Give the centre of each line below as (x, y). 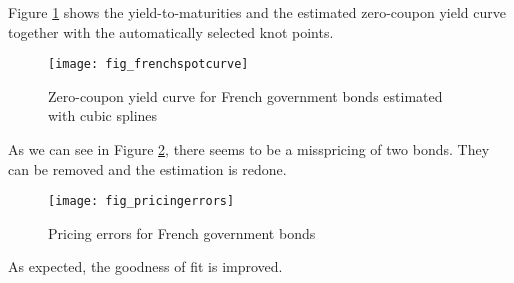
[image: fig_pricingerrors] (141, 201)
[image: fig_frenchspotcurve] (148, 64)
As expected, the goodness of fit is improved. (145, 266)
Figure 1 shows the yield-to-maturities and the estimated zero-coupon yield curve (257, 12)
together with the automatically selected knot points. (171, 31)
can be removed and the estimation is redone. (147, 168)
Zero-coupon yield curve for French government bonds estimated (245, 95)
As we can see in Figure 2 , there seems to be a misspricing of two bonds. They (249, 149)
